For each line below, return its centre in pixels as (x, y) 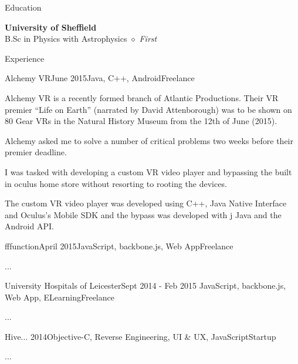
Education (23, 7)
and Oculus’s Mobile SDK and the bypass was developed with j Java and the (143, 214)
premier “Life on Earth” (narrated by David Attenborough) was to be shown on (148, 109)
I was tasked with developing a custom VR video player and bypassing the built (148, 171)
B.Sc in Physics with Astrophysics (66, 39)
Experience (25, 58)
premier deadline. (36, 152)
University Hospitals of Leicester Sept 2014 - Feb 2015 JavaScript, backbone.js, (145, 285)
